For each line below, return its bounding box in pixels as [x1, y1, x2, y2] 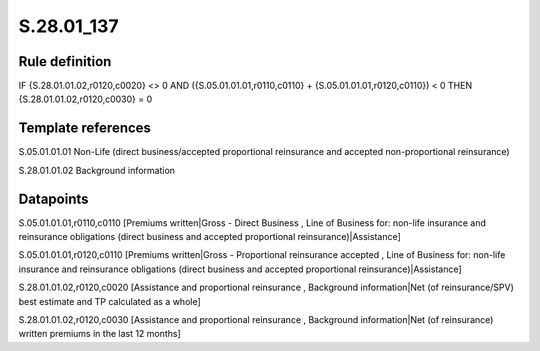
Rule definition [18, 53, 112, 70]
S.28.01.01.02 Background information [18, 164, 175, 176]
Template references [18, 120, 152, 137]
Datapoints [18, 190, 89, 207]
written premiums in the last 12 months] [18, 328, 182, 340]
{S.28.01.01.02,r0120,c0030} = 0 [18, 93, 153, 105]
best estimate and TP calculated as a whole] [18, 295, 202, 307]
